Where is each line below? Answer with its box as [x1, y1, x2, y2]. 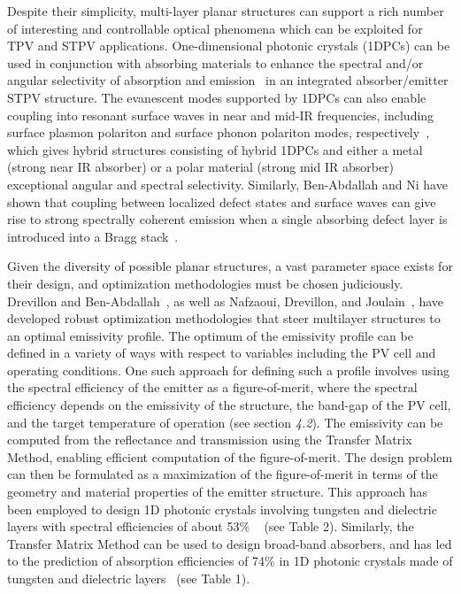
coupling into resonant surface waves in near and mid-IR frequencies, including [7, 105, 434, 124]
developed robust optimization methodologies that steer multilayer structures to [7, 309, 441, 328]
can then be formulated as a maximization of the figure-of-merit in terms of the [7, 465, 438, 483]
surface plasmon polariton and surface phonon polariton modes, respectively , [7, 123, 430, 142]
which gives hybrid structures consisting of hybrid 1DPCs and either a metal [7, 140, 423, 158]
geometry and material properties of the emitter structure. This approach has [7, 482, 428, 501]
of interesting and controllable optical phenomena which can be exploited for [7, 19, 423, 37]
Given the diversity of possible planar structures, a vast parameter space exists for [7, 257, 453, 275]
